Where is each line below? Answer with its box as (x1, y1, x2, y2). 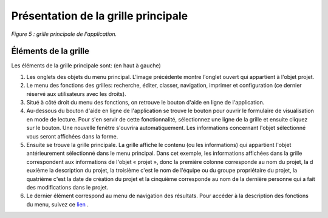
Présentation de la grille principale (11, 9, 188, 22)
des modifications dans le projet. (26, 183, 109, 191)
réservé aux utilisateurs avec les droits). (26, 90, 127, 97)
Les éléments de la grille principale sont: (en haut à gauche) (11, 62, 161, 69)
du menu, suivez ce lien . (26, 200, 89, 208)
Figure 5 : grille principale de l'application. (11, 30, 117, 38)
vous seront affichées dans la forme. (26, 132, 118, 140)
